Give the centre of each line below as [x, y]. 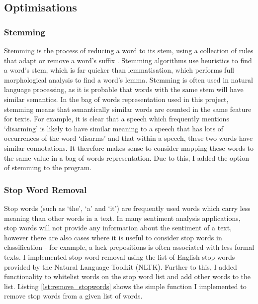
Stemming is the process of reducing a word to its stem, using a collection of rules [129, 50]
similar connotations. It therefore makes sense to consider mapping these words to [129, 148]
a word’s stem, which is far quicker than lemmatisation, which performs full [119, 70]
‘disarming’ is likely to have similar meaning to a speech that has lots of [114, 128]
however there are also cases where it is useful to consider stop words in [113, 237]
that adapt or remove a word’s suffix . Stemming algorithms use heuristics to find [128, 60]
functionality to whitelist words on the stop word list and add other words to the [128, 276]
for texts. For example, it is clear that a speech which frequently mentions [117, 119]
